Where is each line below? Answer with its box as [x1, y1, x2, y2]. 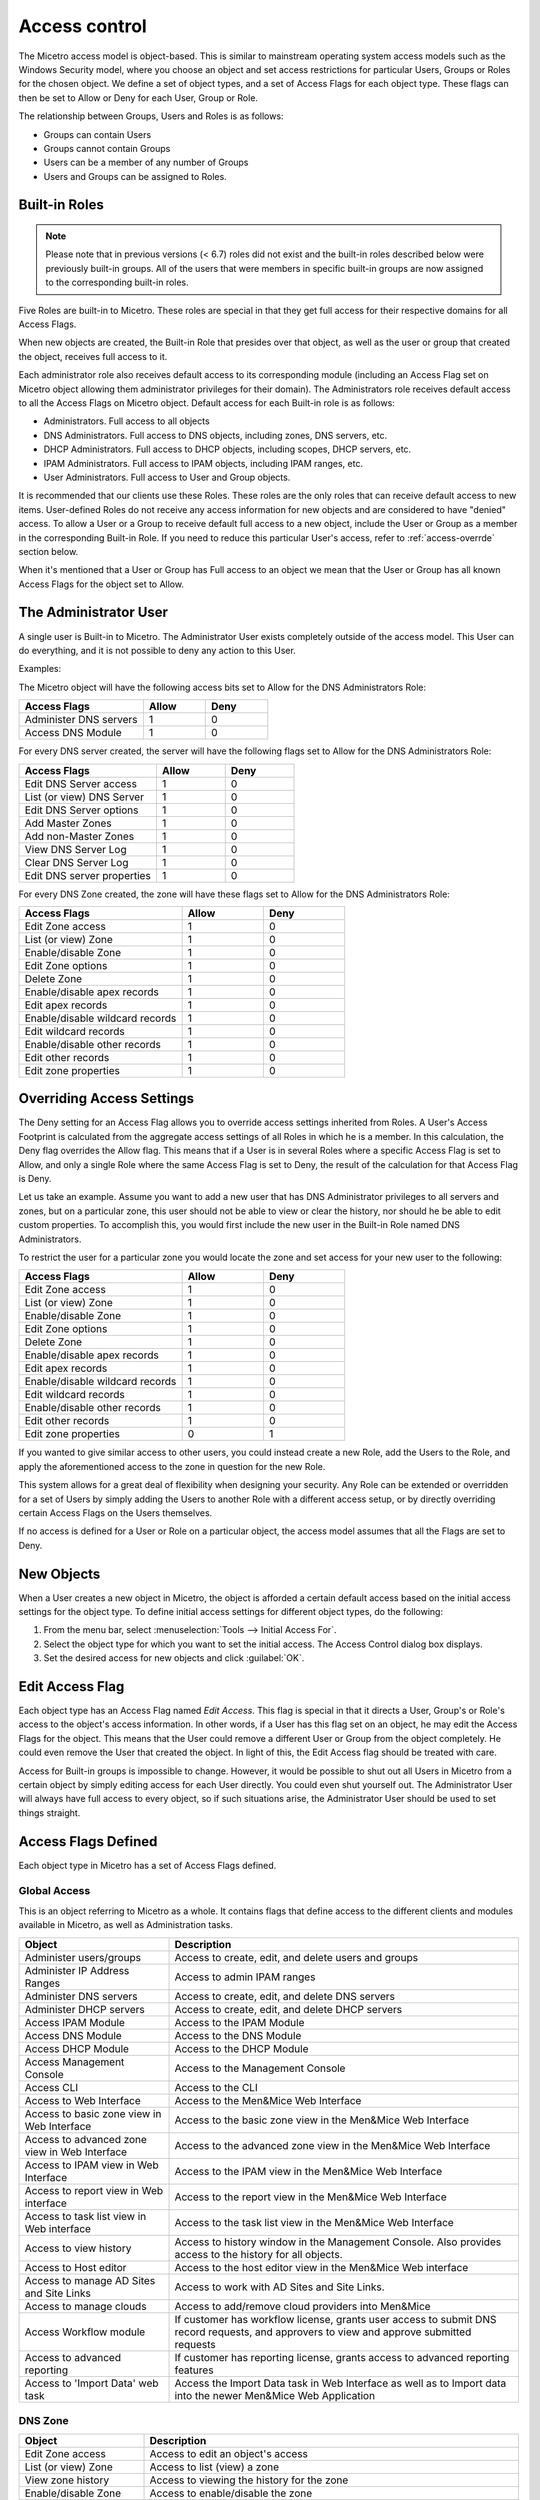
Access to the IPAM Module [174, 2015, 305, 2029]
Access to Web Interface [24, 2093, 142, 2107]
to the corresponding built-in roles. [45, 276, 189, 289]
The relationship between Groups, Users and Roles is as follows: [18, 110, 284, 122]
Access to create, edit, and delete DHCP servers [174, 2002, 403, 2016]
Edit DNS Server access [24, 776, 138, 790]
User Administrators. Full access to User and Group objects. [43, 471, 291, 483]
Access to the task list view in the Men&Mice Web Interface [174, 2215, 454, 2229]
